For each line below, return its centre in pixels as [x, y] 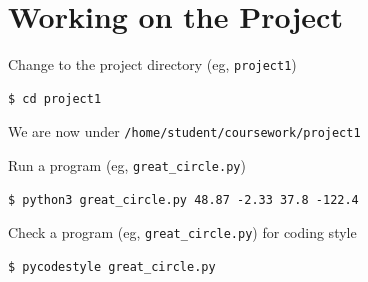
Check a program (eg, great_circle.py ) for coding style [182, 232]
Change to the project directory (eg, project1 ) [152, 64]
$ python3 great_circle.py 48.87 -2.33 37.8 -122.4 [183, 199]
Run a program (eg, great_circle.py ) [127, 165]
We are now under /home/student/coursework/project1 [184, 131]
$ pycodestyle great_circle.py [112, 266]
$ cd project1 [55, 98]
